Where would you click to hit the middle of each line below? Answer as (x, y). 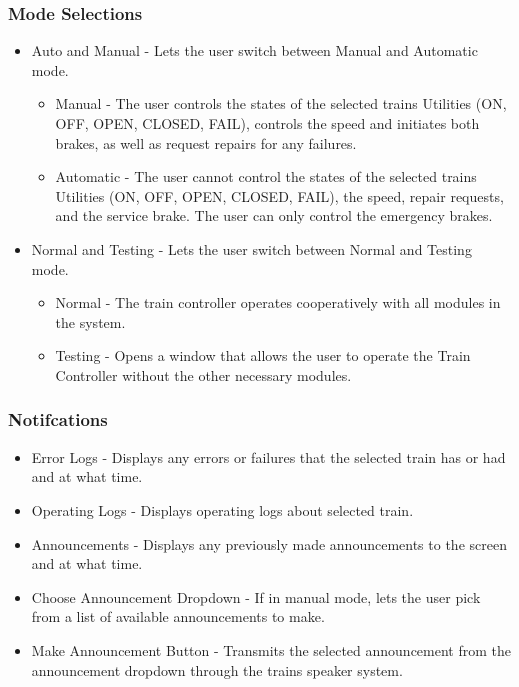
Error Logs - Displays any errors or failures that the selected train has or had (268, 456)
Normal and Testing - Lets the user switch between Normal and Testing (251, 248)
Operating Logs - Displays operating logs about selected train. (222, 509)
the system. (90, 321)
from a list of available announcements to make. (178, 616)
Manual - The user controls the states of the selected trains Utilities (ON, (281, 103)
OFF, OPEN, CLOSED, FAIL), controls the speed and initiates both (267, 123)
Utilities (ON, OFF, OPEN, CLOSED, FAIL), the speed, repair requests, (279, 195)
